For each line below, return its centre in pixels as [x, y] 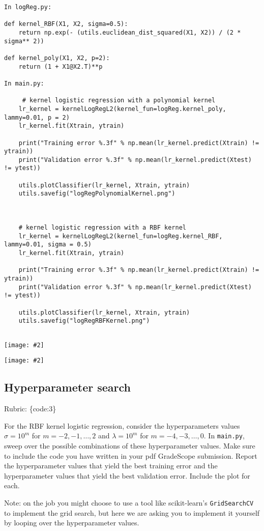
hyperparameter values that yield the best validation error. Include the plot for [127, 475]
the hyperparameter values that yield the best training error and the [111, 466]
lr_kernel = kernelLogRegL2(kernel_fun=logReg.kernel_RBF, [121, 236]
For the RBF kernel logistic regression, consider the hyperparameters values [122, 425]
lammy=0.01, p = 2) [37, 117]
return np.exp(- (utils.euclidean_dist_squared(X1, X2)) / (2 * [130, 32]
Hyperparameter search [68, 387]
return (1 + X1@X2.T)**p [61, 66]
